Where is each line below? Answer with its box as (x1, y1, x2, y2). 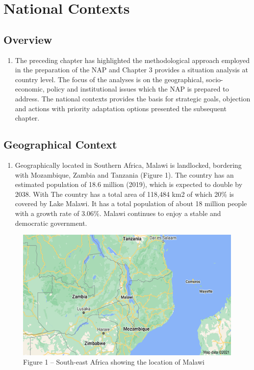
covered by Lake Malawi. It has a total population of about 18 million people (15, 198, 247, 209)
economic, (15, 84, 45, 94)
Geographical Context (3, 137, 117, 152)
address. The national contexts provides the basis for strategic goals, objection (15, 93, 251, 103)
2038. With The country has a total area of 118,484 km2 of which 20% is (15, 188, 234, 199)
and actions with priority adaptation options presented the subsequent (15, 103, 227, 113)
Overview (3, 31, 52, 47)
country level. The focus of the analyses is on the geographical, (15, 74, 204, 84)
